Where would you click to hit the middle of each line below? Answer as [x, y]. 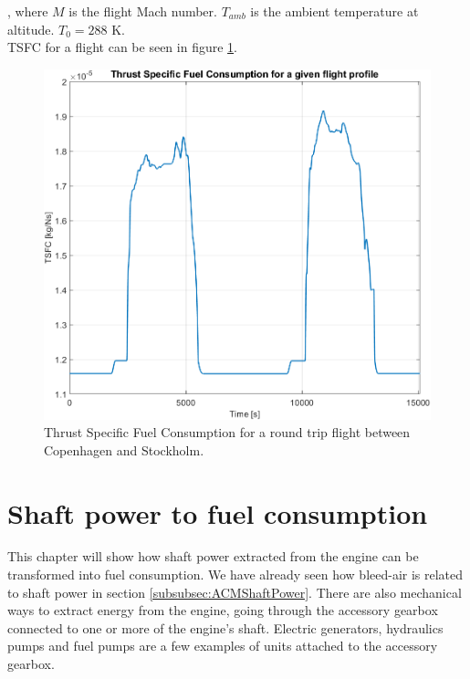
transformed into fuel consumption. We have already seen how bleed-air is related [235, 575]
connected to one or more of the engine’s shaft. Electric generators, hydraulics [225, 627]
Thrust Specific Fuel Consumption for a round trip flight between [227, 432]
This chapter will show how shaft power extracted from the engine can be [213, 556]
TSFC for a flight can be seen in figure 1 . [122, 47]
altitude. [31, 29]
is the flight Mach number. [143, 11]
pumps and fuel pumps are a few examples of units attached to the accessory [223, 646]
